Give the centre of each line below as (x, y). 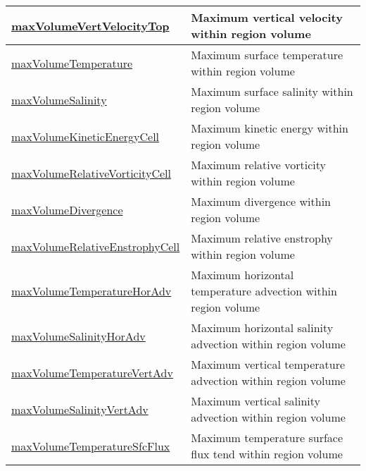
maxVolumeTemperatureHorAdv (91, 291)
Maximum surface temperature (267, 55)
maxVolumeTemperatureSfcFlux (91, 446)
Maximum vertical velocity (267, 17)
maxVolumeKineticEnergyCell (86, 136)
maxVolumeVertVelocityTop (90, 25)
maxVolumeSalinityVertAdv (80, 409)
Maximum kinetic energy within (270, 128)
